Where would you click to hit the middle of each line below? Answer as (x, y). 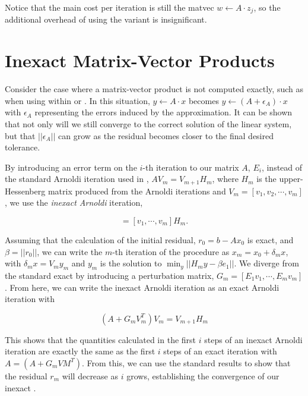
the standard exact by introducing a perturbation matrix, (109, 275)
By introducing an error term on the (71, 167)
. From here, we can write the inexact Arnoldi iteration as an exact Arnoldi (142, 287)
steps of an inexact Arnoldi (253, 339)
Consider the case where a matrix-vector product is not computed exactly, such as (154, 89)
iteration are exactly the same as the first (80, 351)
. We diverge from (266, 263)
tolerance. (23, 147)
